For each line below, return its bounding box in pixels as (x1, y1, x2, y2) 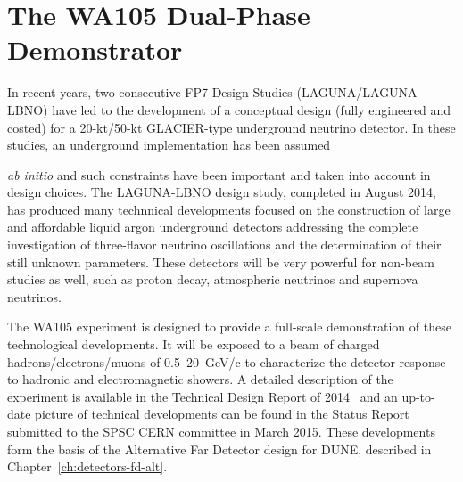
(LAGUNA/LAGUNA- (296, 83, 422, 102)
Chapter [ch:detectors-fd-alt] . (7, 457, 168, 476)
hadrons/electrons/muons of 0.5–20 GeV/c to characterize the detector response (7, 352, 446, 371)
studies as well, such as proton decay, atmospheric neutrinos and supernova (7, 270, 418, 289)
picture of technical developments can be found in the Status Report (35, 404, 409, 423)
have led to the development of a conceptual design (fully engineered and (52, 100, 451, 118)
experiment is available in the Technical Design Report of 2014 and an (7, 387, 398, 405)
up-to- (401, 387, 435, 405)
